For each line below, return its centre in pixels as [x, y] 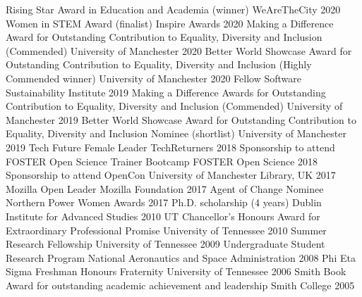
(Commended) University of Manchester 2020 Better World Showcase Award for [179, 50]
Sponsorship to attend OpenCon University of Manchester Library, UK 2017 [171, 175]
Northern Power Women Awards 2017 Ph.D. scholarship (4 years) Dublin [164, 202]
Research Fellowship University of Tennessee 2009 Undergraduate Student [165, 244]
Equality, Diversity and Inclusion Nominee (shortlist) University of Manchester [176, 133]
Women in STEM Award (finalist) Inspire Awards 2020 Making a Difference [170, 23]
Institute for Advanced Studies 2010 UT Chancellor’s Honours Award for [163, 216]
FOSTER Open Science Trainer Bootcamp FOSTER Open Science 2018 [162, 161]
